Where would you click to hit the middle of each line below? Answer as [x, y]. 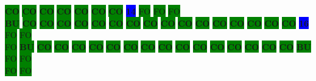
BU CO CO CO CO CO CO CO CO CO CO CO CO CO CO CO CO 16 [157, 23]
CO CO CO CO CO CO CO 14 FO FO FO [93, 11]
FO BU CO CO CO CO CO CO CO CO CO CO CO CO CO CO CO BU [158, 46]
